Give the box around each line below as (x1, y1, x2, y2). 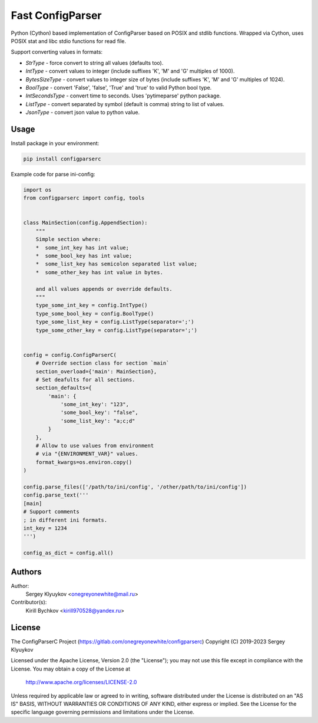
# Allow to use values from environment (35, 442, 154, 449)
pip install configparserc (23, 155, 101, 162)
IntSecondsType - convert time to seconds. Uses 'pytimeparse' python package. (25, 92, 221, 100)
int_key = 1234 (23, 525, 67, 531)
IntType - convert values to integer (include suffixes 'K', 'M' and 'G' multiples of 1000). (25, 68, 235, 75)
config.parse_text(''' (23, 492, 89, 498)
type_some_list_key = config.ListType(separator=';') (35, 318, 194, 326)
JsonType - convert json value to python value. (25, 109, 140, 116)
